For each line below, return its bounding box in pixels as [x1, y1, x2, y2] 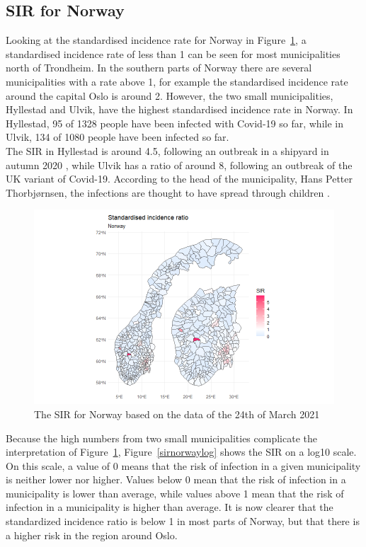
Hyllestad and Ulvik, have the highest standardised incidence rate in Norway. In [6, 102, 353, 117]
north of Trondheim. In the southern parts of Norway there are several [6, 60, 312, 75]
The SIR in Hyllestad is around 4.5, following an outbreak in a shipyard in [6, 143, 329, 158]
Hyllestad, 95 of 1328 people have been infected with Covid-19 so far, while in [6, 115, 343, 130]
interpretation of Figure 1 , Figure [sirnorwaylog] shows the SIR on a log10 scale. [6, 444, 357, 459]
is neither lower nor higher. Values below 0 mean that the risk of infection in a [6, 472, 346, 487]
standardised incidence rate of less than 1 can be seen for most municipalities [6, 46, 341, 61]
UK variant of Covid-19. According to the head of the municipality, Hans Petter [6, 171, 353, 186]
